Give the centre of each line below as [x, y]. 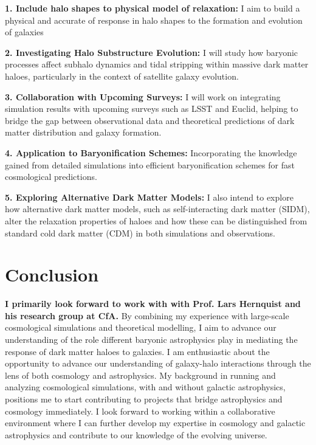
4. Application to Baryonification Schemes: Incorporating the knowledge [151, 152]
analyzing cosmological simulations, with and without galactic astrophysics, [145, 387]
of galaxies [24, 32]
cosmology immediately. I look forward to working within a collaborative [140, 411]
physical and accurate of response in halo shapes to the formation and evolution [154, 20]
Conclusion [52, 274]
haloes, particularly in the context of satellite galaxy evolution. [122, 76]
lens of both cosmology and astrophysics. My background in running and [140, 375]
